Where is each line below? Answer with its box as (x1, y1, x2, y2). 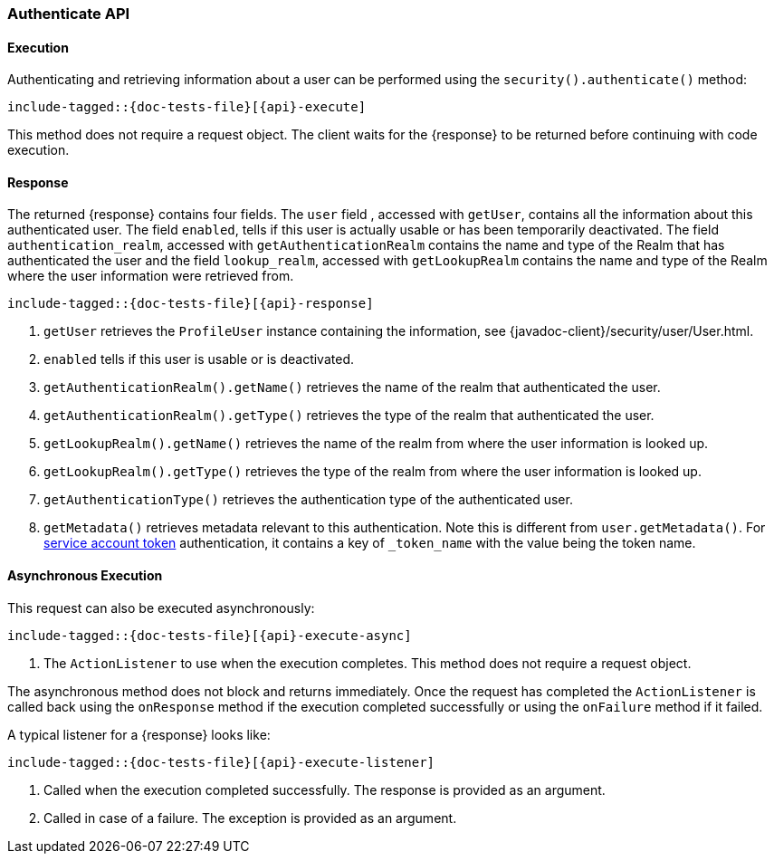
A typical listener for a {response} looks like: (7, 726, 271, 742)
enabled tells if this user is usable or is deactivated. (43, 351, 354, 368)
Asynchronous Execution (7, 568, 163, 584)
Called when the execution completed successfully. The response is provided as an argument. (43, 781, 606, 798)
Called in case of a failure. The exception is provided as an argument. (43, 809, 457, 826)
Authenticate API (7, 5, 130, 23)
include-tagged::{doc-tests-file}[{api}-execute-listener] (7, 754, 435, 770)
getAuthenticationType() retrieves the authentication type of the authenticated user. (43, 492, 573, 508)
